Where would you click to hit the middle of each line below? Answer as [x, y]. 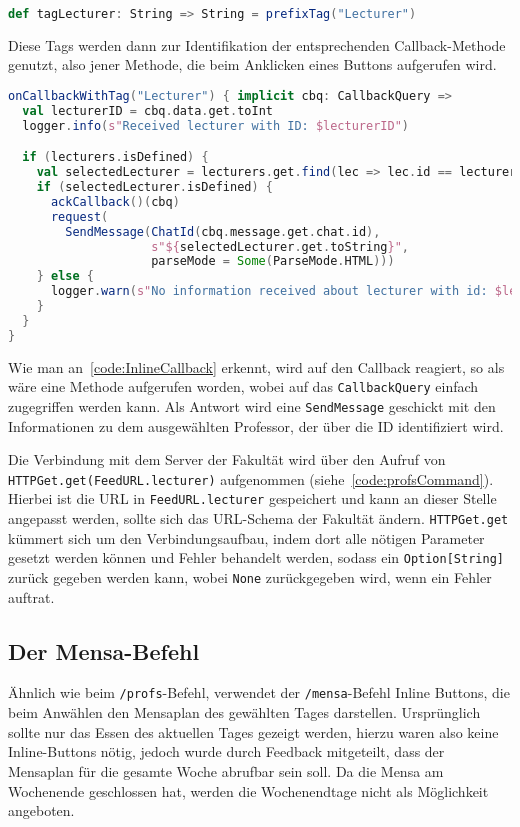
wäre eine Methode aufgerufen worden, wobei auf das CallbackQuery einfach [243, 386]
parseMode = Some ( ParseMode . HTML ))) [273, 261]
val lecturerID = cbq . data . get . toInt [147, 110]
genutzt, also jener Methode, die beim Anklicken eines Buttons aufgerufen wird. [252, 64]
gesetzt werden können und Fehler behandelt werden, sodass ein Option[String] [256, 557]
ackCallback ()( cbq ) [115, 201]
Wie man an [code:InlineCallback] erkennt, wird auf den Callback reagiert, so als [256, 366]
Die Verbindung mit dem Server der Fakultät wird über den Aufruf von [227, 459]
